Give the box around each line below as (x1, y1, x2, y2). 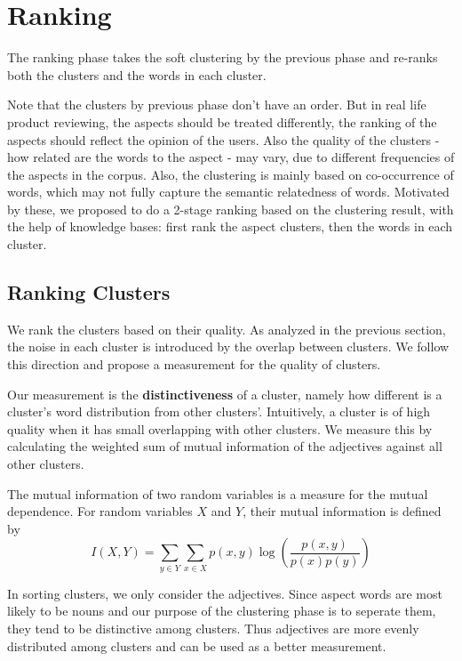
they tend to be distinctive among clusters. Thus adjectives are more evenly (7, 618, 419, 637)
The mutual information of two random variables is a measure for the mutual (7, 484, 428, 503)
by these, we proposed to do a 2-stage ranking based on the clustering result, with (7, 199, 454, 218)
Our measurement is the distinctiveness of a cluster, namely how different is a (7, 384, 442, 403)
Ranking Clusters (7, 278, 171, 306)
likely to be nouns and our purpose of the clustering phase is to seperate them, (7, 601, 436, 620)
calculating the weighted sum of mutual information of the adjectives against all (7, 437, 442, 455)
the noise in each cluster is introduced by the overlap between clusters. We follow (7, 337, 450, 356)
